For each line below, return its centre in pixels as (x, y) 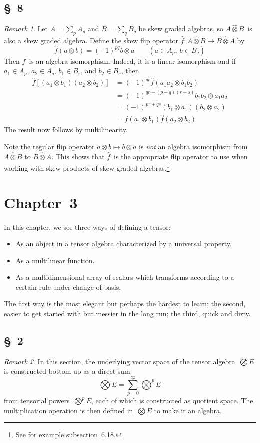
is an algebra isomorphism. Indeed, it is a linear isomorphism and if (133, 60)
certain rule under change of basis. (68, 286)
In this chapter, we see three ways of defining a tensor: (87, 226)
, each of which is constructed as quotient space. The (172, 401)
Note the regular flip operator (49, 146)
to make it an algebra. (188, 410)
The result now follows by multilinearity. (66, 130)
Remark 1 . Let (26, 28)
